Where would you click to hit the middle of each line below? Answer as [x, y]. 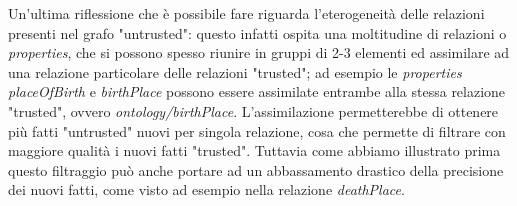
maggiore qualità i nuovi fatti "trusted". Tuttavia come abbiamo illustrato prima [254, 150]
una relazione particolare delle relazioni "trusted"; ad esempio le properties [235, 71]
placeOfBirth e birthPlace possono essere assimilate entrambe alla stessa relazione [257, 91]
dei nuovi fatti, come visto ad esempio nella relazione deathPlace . [206, 189]
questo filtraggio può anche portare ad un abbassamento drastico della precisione [256, 169]
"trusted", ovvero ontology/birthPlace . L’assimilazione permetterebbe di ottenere [253, 110]
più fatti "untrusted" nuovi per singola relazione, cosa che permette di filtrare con [257, 130]
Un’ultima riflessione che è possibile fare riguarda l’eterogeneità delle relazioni [246, 13]
